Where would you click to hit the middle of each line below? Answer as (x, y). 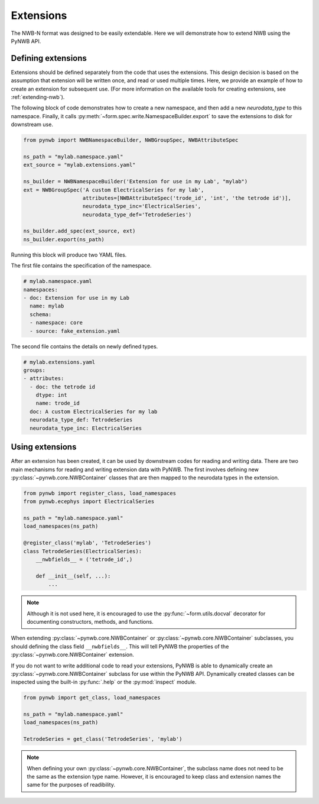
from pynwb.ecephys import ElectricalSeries (89, 502)
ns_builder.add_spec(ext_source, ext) (79, 231)
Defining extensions (49, 58)
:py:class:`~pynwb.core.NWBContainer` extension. (72, 655)
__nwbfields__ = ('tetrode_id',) (84, 560)
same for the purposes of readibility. (71, 785)
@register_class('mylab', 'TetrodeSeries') (87, 543)
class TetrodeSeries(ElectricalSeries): (82, 551)
